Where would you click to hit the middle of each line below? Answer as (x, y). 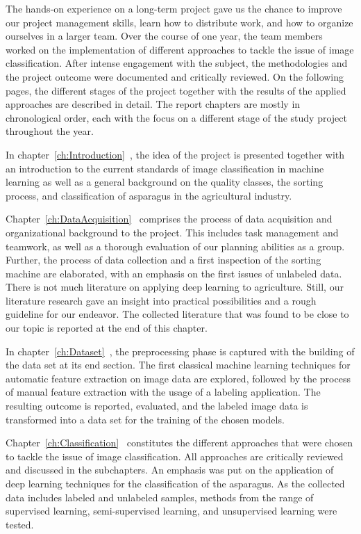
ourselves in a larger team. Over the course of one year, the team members (164, 36)
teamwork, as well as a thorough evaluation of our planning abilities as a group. (175, 246)
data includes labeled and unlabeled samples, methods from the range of (160, 497)
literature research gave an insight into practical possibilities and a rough (161, 300)
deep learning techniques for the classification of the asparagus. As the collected (175, 483)
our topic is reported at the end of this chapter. (107, 328)
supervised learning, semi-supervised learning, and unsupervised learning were (171, 511)
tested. (20, 524)
